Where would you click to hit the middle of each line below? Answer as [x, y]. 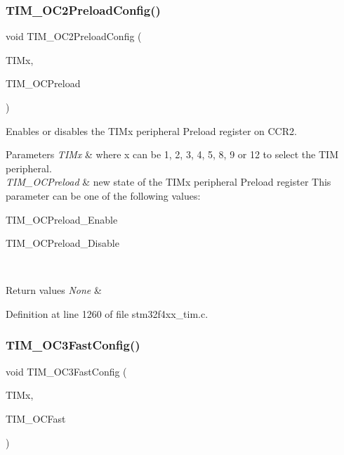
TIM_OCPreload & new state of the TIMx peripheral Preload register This [168, 182]
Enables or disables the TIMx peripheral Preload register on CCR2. [151, 130]
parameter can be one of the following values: [103, 195]
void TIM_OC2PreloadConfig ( [74, 36]
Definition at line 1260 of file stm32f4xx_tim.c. [107, 313]
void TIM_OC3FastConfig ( [66, 371]
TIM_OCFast [36, 418]
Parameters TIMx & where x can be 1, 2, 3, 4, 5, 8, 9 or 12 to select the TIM [172, 154]
